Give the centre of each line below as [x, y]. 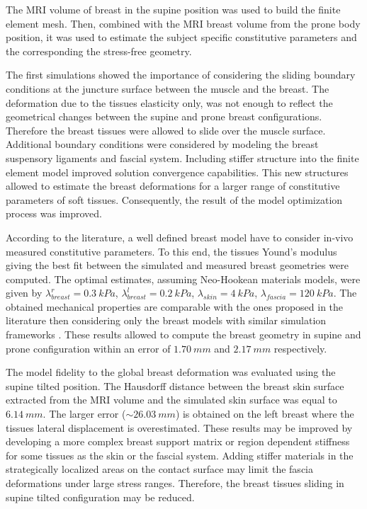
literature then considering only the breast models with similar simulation [166, 320]
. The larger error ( [84, 414]
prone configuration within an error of [88, 348]
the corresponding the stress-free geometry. [99, 51]
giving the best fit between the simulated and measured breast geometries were [177, 265]
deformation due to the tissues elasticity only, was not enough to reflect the [169, 102]
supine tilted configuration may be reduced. [100, 497]
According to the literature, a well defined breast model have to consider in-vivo [180, 237]
